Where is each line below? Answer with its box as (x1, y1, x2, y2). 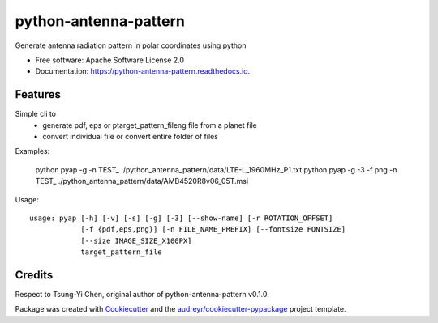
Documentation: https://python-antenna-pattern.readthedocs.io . (35, 66, 251, 76)
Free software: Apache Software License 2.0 (35, 55, 185, 65)
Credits (15, 268, 54, 282)
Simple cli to (15, 109, 57, 119)
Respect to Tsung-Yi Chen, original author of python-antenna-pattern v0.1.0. (15, 290, 269, 300)
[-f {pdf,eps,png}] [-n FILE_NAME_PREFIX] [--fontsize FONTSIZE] (80, 225, 346, 234)
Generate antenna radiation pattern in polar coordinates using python (15, 40, 247, 50)
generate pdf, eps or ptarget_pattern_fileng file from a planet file (42, 120, 257, 130)
